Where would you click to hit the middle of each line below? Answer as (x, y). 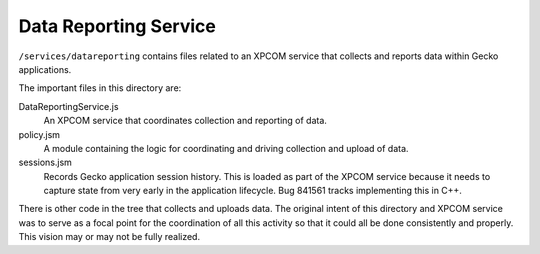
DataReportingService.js (68, 106)
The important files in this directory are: (100, 88)
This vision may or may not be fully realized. (109, 237)
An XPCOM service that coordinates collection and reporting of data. (185, 121)
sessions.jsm (45, 162)
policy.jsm (39, 134)
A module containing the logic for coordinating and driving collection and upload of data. (226, 148)
